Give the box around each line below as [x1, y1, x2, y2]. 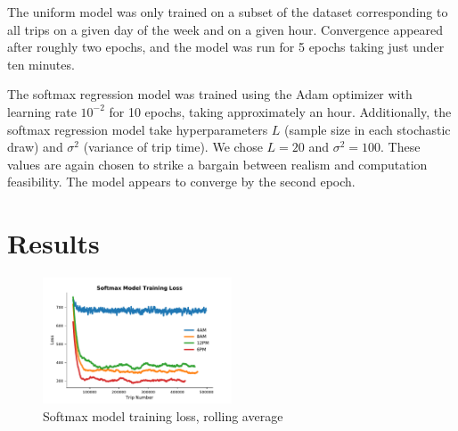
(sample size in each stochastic [284, 120, 451, 138]
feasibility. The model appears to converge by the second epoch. [7, 172, 356, 191]
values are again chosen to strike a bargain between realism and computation [7, 154, 428, 173]
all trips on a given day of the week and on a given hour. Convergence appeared [7, 20, 444, 38]
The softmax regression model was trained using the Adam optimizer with [7, 85, 413, 104]
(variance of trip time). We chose [83, 137, 263, 156]
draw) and [7, 137, 63, 156]
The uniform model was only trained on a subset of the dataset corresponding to [7, 3, 448, 21]
